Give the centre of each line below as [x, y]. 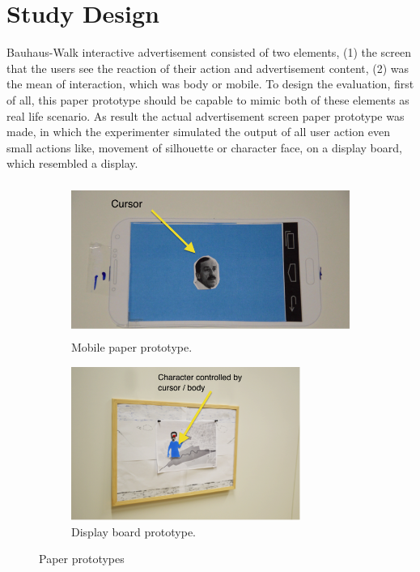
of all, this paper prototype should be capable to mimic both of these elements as [208, 99]
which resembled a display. [72, 163]
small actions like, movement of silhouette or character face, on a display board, [204, 147]
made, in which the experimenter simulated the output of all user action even [198, 132]
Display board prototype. [134, 531]
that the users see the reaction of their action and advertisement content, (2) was [208, 68]
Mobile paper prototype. [132, 347]
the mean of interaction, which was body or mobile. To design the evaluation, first [210, 84]
